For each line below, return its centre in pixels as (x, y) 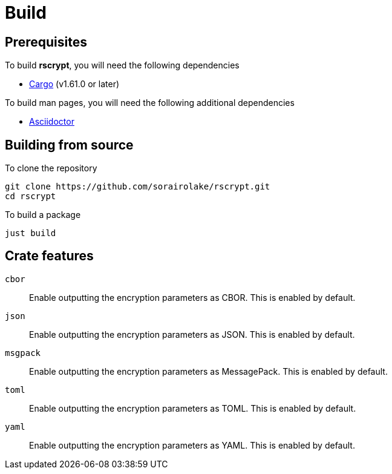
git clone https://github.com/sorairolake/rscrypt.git (138, 187)
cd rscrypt (31, 196)
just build (31, 233)
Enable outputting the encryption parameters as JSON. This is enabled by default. (192, 334)
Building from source (69, 145)
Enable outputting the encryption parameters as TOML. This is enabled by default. (193, 408)
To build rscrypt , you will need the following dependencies (122, 65)
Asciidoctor (52, 122)
